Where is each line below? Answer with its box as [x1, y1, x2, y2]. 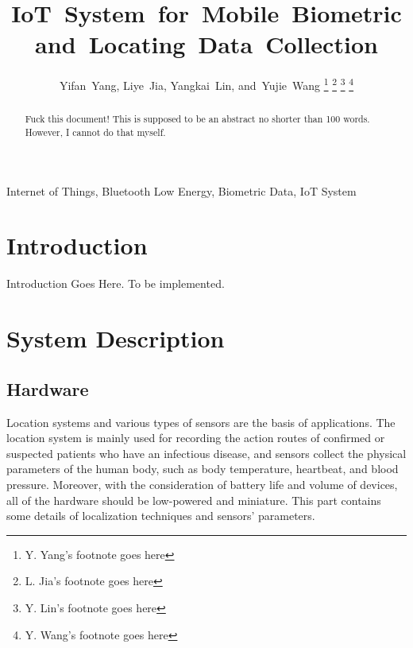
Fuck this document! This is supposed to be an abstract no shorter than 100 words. [25, 112, 370, 126]
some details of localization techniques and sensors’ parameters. [6, 507, 315, 524]
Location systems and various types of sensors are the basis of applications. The [6, 413, 396, 430]
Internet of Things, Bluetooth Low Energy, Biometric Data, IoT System [6, 182, 357, 199]
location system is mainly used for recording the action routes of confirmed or [6, 429, 385, 446]
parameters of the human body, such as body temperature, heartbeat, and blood [6, 460, 399, 477]
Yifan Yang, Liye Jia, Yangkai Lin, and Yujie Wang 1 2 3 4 [59, 75, 354, 93]
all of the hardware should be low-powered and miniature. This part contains [6, 491, 381, 508]
